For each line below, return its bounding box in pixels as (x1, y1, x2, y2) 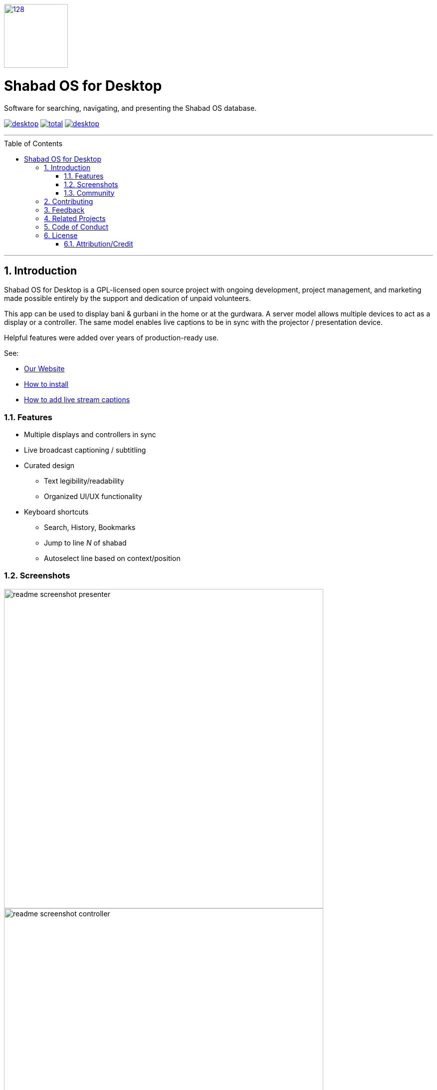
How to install (24, 380, 69, 389)
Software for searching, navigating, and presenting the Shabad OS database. (4, 103, 257, 112)
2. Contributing (44, 197, 93, 206)
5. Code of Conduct (44, 222, 109, 231)
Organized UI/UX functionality (44, 492, 142, 501)
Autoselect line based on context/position (44, 554, 181, 563)
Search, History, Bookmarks (44, 523, 136, 532)
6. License (44, 231, 78, 240)
